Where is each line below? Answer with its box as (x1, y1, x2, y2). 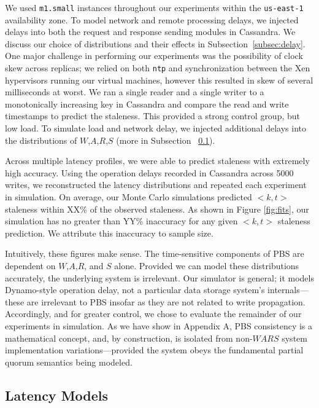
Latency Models (5, 385, 109, 404)
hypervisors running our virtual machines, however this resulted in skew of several (5, 73, 313, 86)
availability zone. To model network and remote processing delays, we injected (5, 13, 299, 26)
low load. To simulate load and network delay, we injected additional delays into (5, 122, 306, 135)
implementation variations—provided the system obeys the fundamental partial (5, 343, 304, 356)
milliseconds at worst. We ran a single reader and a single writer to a (5, 85, 264, 98)
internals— (267, 283, 309, 296)
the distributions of (5, 133, 77, 146)
